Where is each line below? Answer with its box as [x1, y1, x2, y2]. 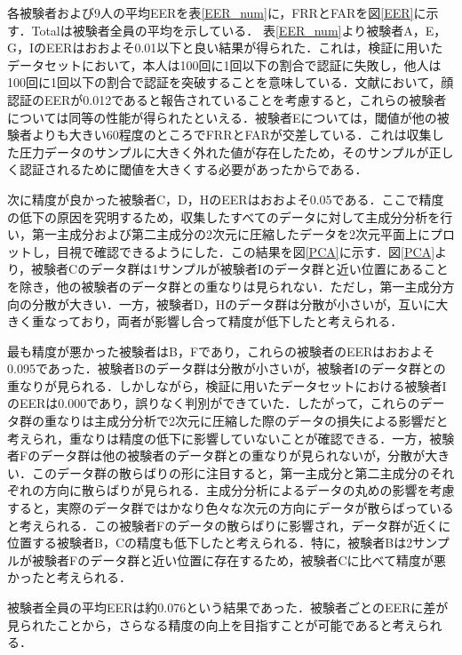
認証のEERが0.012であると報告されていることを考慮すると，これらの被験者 [7, 90, 447, 108]
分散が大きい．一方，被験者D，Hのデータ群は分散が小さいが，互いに [31, 294, 436, 313]
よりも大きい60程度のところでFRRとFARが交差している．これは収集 [31, 125, 432, 144]
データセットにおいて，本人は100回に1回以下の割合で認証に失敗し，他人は [7, 55, 442, 74]
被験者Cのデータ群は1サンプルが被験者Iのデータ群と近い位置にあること [31, 260, 449, 278]
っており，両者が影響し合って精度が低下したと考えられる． [56, 312, 403, 331]
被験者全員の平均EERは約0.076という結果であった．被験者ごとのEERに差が [7, 598, 449, 616]
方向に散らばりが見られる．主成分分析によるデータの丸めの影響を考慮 [44, 481, 455, 499]
